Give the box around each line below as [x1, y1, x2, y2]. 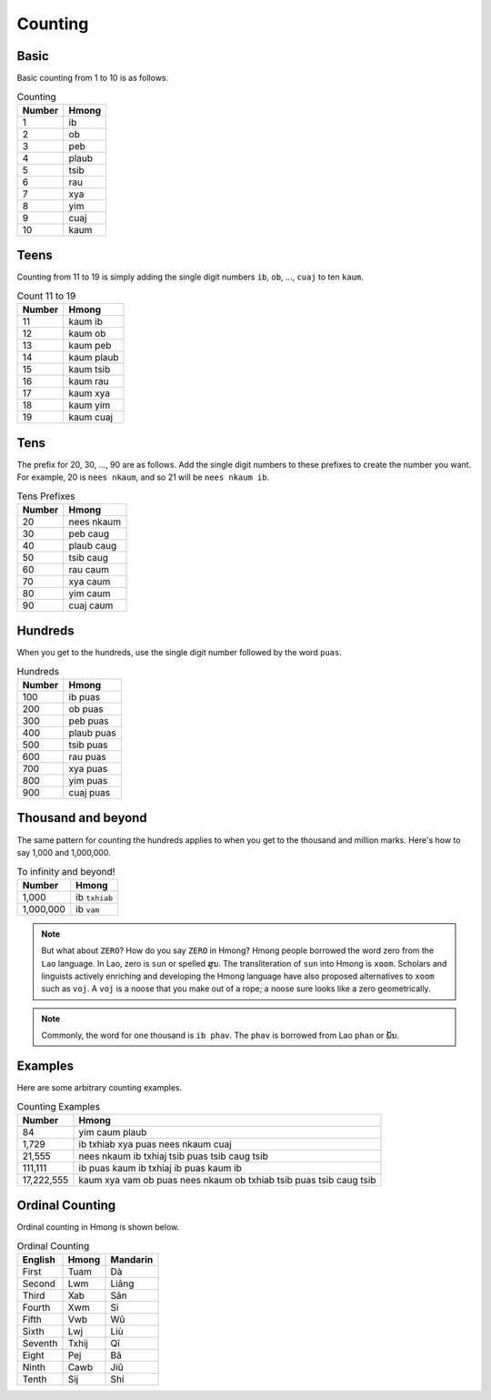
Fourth [22, 1302, 51, 1314]
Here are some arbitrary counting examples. [16, 1081, 183, 1092]
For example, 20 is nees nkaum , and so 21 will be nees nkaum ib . [16, 472, 270, 482]
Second [22, 1277, 56, 1290]
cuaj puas [68, 786, 111, 799]
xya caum [68, 574, 111, 587]
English [22, 1253, 56, 1266]
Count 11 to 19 [16, 289, 76, 302]
